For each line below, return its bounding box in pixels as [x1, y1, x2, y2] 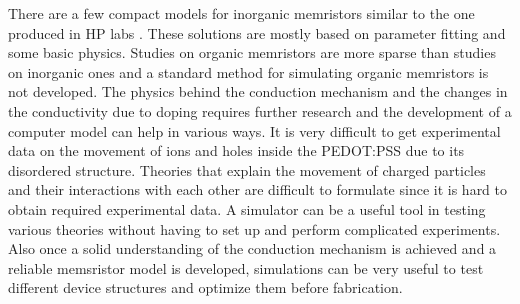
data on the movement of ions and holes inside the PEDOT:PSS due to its [8, 140, 465, 161]
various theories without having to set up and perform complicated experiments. [8, 218, 501, 239]
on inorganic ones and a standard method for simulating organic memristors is [8, 61, 489, 82]
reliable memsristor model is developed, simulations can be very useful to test [8, 257, 484, 278]
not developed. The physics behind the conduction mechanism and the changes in [8, 81, 508, 102]
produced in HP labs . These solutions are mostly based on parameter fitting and [8, 22, 506, 43]
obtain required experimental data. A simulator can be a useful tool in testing [8, 198, 486, 219]
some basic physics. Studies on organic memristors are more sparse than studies [8, 42, 496, 63]
